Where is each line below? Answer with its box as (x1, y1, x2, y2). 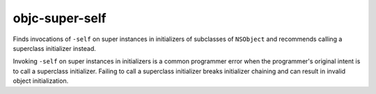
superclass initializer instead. (13, 44, 97, 52)
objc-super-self (13, 10, 107, 26)
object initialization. (13, 77, 69, 85)
